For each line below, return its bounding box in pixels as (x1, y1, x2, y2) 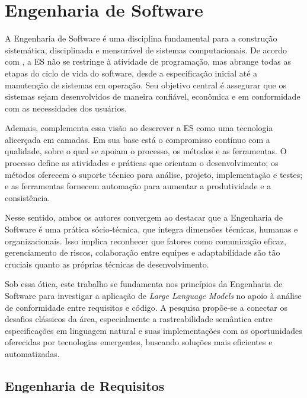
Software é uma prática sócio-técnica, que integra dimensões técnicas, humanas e (5, 223, 298, 235)
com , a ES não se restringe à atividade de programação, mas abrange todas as (5, 55, 291, 68)
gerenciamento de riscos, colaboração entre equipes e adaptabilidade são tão (5, 246, 280, 259)
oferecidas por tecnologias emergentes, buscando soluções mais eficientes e (5, 336, 273, 348)
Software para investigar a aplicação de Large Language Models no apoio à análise (5, 289, 302, 301)
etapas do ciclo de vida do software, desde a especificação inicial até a (5, 66, 258, 79)
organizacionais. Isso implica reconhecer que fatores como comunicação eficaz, (5, 234, 286, 247)
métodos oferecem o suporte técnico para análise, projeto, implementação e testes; (5, 168, 303, 180)
